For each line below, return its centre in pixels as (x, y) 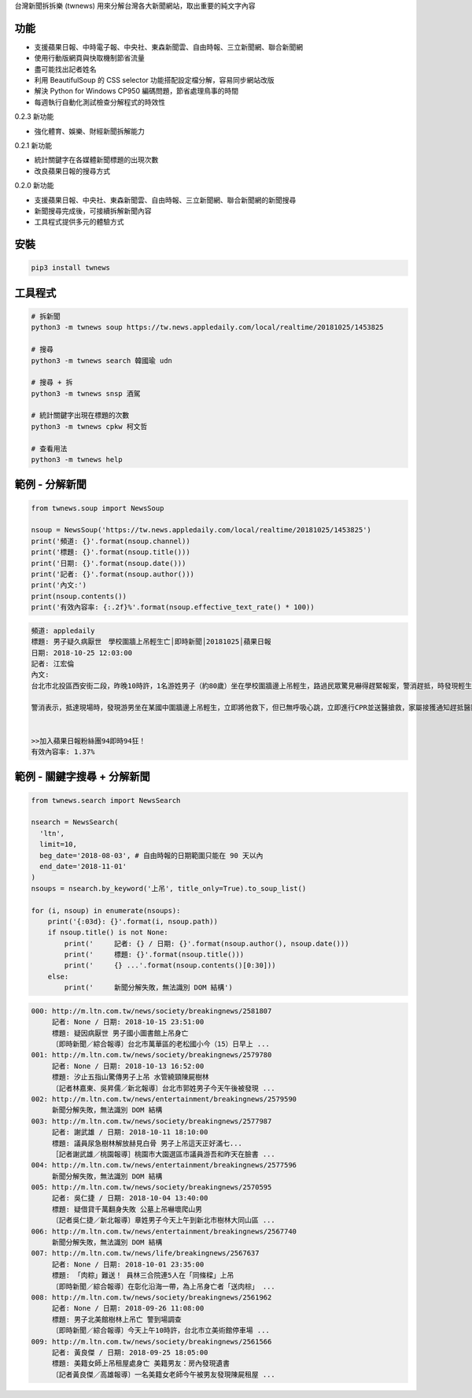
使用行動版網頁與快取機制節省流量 (89, 58)
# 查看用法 (49, 448)
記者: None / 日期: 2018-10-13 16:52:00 (128, 1066)
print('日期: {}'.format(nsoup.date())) (109, 563)
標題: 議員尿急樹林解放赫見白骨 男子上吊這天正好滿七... (147, 1143)
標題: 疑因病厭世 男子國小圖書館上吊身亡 (120, 1033)
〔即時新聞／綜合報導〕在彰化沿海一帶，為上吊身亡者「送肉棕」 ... (163, 1286)
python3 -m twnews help (77, 460)
